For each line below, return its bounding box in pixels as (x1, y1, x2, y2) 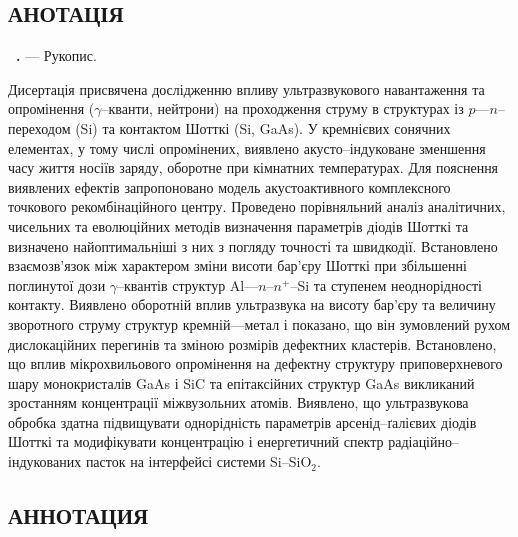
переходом (8, 117, 71, 138)
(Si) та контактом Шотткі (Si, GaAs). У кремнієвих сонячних (75, 117, 451, 138)
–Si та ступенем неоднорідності (290, 274, 482, 295)
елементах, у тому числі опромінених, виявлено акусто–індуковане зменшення (8, 137, 486, 158)
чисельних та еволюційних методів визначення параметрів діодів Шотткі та (8, 215, 469, 236)
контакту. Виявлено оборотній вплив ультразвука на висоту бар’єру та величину (8, 294, 496, 315)
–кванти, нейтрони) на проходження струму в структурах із (101, 98, 464, 119)
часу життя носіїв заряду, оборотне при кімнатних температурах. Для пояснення (8, 157, 499, 178)
